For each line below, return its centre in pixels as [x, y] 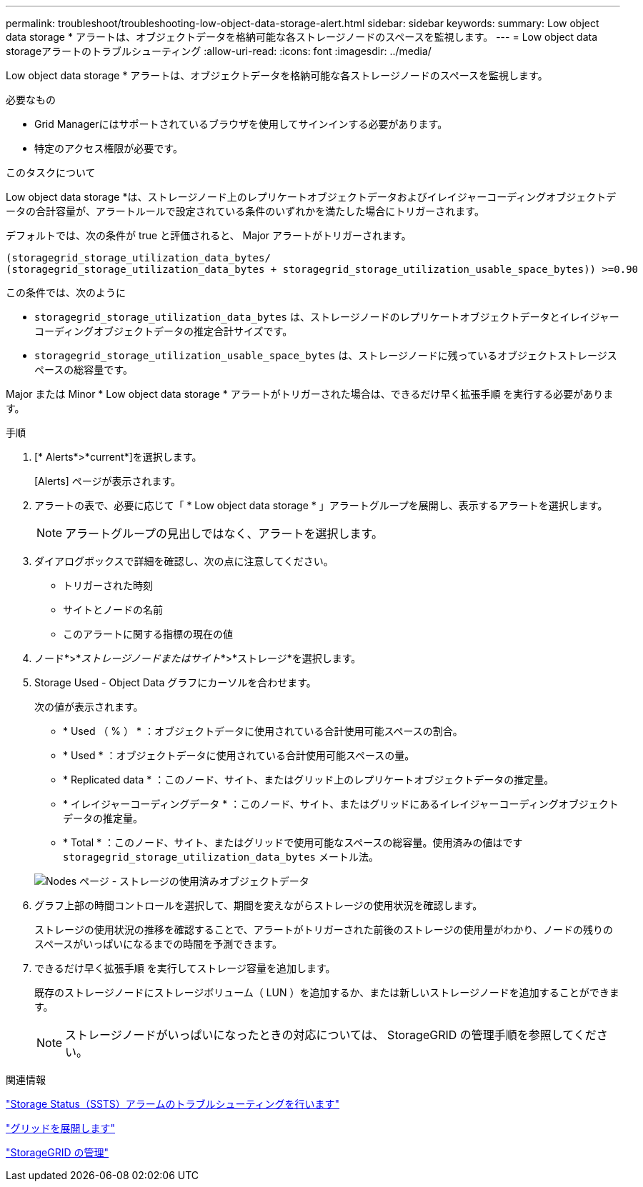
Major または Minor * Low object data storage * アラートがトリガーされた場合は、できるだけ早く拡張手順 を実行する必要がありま [310, 394]
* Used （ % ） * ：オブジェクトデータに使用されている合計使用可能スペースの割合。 [263, 731]
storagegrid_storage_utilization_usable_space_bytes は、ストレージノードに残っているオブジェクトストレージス [326, 355]
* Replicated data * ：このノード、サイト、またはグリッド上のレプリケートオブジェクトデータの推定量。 [309, 780]
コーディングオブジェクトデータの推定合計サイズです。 [164, 331]
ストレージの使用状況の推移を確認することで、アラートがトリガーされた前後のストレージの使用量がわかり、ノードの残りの [324, 930]
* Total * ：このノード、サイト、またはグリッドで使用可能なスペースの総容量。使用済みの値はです [293, 842]
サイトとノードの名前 [113, 610]
